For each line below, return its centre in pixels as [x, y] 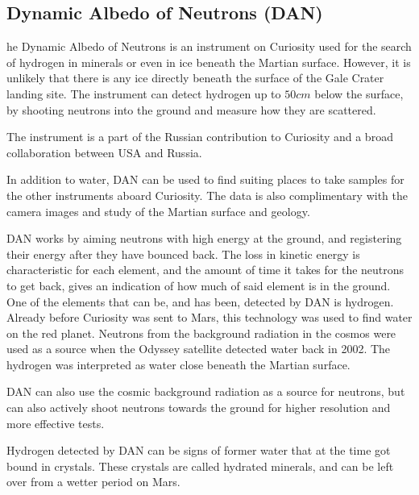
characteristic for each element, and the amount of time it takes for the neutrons [205, 270]
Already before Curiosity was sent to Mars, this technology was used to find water [209, 317]
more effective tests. [56, 423]
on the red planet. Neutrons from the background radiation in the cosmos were [201, 333]
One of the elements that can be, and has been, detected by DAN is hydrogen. [200, 301]
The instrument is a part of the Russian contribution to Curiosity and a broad [200, 137]
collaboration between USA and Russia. [104, 152]
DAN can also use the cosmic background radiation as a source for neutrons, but [206, 391]
